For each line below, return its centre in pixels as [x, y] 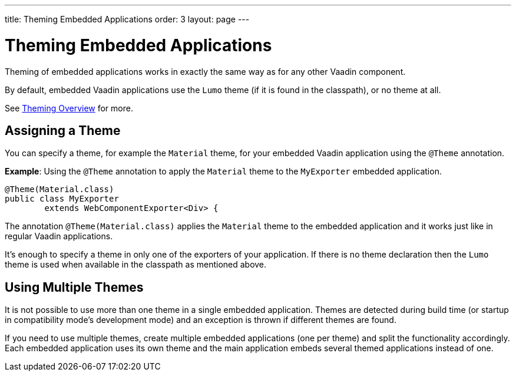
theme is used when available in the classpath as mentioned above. [136, 265]
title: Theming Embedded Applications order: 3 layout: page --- [127, 19]
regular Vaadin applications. [59, 236]
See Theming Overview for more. [69, 108]
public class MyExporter [62, 199]
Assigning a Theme [63, 130]
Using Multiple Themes [74, 287]
